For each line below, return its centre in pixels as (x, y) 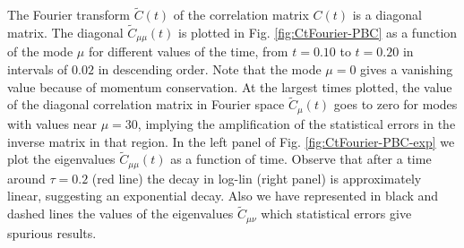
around (26, 178)
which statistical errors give (336, 214)
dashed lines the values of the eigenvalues (120, 214)
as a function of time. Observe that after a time (301, 159)
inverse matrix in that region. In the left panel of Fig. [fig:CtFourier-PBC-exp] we (231, 141)
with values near (52, 123)
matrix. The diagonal (65, 33)
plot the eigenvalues (61, 159)
